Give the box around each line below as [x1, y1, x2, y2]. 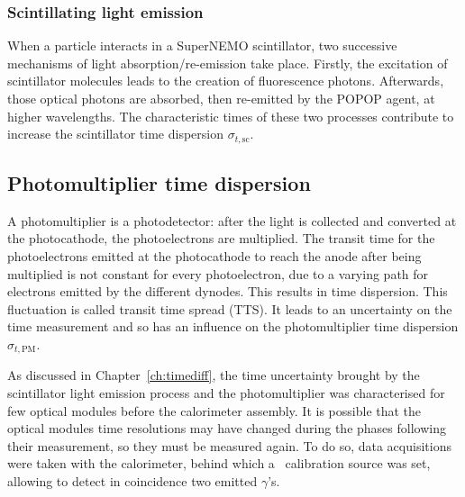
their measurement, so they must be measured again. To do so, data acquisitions [7, 436, 451, 455]
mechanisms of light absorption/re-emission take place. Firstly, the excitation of [7, 53, 448, 72]
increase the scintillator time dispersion [7, 124, 223, 143]
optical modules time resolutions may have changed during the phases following [7, 419, 446, 438]
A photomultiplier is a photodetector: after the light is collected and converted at [7, 211, 457, 230]
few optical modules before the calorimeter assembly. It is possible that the [7, 401, 422, 420]
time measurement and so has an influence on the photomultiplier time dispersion [7, 317, 459, 336]
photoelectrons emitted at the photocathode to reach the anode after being [7, 247, 422, 266]
